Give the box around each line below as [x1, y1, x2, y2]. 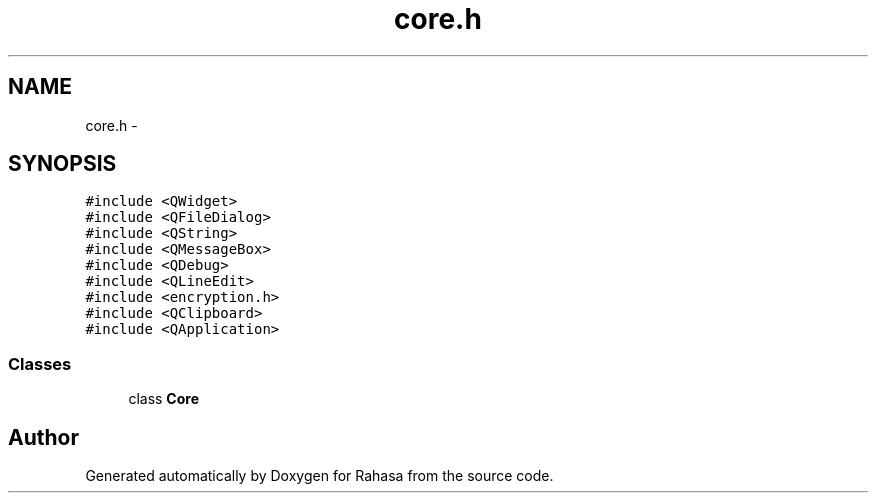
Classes [8, 353, 72, 374]
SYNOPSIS [8, 151, 117, 177]
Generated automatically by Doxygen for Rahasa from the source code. [85, 467, 554, 485]
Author [8, 424, 79, 450]
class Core [128, 390, 200, 408]
